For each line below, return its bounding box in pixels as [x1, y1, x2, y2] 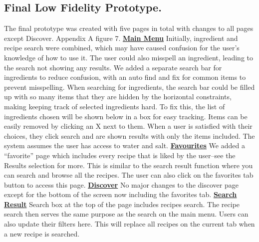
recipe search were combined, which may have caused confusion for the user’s [4, 42, 240, 53]
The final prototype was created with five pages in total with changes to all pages [4, 23, 254, 33]
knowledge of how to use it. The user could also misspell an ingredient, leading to [4, 52, 253, 62]
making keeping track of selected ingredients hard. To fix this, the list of [4, 101, 225, 111]
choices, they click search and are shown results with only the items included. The [4, 130, 255, 141]
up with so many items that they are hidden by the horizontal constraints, [4, 91, 232, 102]
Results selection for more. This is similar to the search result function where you [4, 160, 253, 170]
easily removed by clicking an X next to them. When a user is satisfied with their [4, 121, 253, 131]
